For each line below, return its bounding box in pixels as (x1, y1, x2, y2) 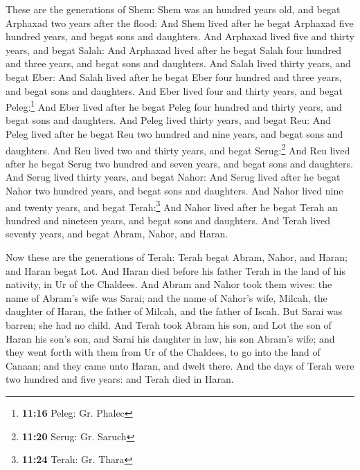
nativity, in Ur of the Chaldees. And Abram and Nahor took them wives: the (6, 277, 332, 291)
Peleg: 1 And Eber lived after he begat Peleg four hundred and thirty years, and (6, 98, 342, 114)
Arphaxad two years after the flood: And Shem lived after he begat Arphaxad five (6, 15, 354, 30)
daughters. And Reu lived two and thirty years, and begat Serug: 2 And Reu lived (6, 141, 350, 157)
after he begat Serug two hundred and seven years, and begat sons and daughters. (6, 156, 353, 170)
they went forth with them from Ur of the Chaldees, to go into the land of (6, 345, 321, 359)
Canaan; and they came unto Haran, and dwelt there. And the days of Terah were (6, 358, 354, 372)
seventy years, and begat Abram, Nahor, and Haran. (6, 226, 228, 241)
